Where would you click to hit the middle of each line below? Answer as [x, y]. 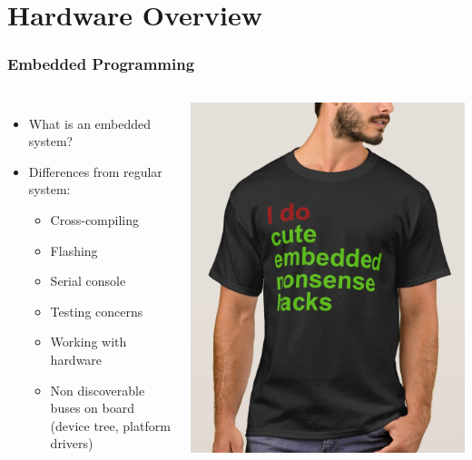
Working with [88, 342]
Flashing [74, 250]
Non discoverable [98, 390]
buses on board [92, 408]
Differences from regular [95, 171]
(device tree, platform [110, 425]
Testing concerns [97, 311]
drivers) [72, 443]
